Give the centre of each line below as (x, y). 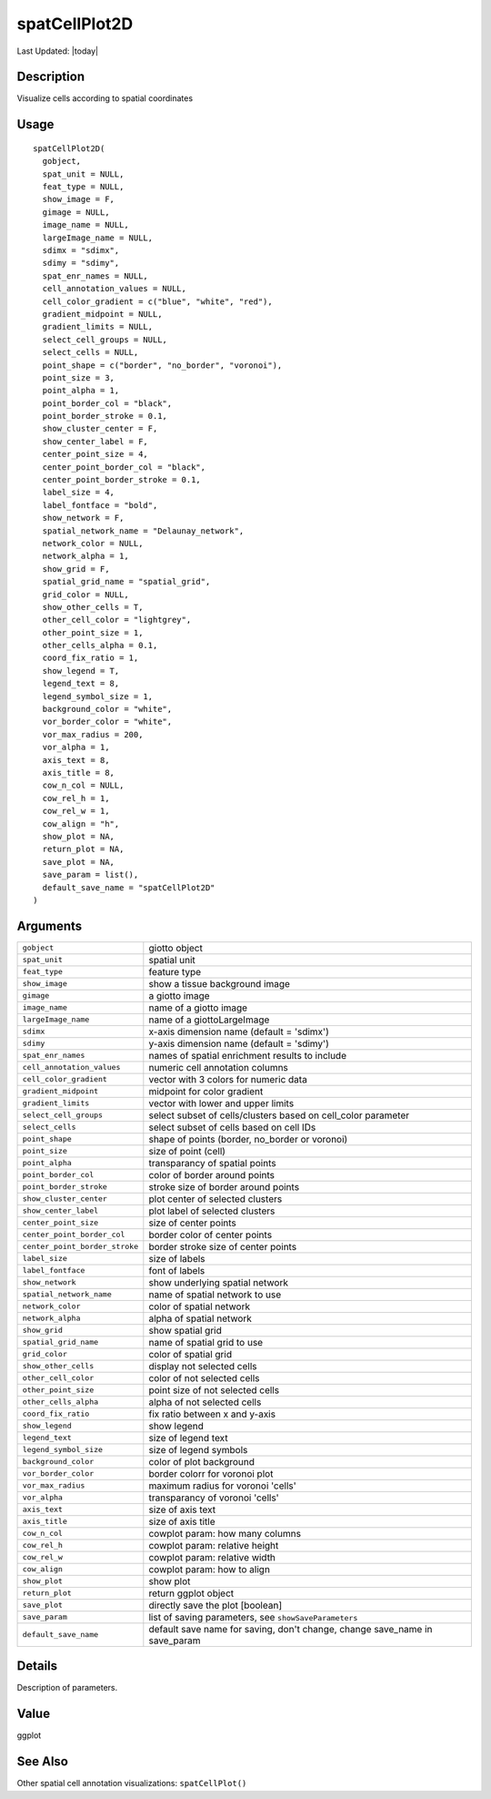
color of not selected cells (204, 1377)
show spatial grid (185, 1330)
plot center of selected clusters (215, 1199)
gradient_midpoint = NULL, (102, 314)
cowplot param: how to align (209, 1569)
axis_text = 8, (76, 760)
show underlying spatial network (218, 1282)
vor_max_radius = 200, (93, 734)
